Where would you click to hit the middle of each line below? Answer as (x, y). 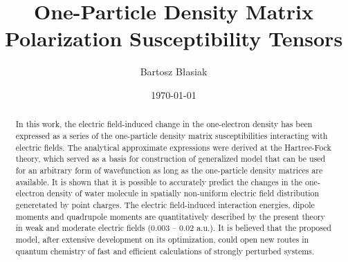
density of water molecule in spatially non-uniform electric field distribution (183, 193)
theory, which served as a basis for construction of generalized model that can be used (171, 159)
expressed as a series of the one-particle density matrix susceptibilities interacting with (172, 135)
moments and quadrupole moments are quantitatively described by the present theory (170, 216)
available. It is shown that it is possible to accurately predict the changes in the (159, 181)
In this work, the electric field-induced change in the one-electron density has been (164, 124)
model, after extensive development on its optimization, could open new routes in (162, 239)
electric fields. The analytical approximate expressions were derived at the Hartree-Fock (173, 147)
